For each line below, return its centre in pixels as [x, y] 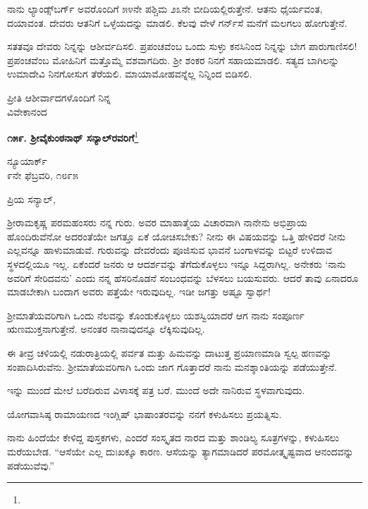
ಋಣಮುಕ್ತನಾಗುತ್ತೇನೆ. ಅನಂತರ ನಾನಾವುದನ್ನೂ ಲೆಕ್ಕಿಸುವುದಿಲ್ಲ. [106, 329]
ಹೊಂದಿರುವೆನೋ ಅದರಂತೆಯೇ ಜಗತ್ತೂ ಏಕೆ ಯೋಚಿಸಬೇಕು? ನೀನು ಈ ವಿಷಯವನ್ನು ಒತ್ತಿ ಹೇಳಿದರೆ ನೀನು [177, 236]
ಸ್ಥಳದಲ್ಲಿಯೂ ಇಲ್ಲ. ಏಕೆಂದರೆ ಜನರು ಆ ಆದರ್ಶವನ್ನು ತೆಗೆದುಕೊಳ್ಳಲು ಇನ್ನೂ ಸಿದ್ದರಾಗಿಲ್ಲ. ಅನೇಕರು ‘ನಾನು [177, 263]
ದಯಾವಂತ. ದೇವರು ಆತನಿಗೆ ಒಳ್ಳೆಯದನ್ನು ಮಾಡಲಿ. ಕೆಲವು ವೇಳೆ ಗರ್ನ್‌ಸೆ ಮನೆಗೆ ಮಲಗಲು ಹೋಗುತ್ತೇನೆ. [177, 22]
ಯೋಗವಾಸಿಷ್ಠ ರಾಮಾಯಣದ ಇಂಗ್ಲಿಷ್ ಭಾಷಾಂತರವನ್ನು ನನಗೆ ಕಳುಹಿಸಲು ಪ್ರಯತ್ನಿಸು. [145, 413]
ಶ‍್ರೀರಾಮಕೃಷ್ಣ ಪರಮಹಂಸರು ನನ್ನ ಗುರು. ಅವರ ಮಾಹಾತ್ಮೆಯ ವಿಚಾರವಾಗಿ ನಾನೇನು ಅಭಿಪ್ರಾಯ [157, 222]
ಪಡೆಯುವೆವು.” [31, 465]
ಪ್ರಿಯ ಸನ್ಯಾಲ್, [31, 198]
